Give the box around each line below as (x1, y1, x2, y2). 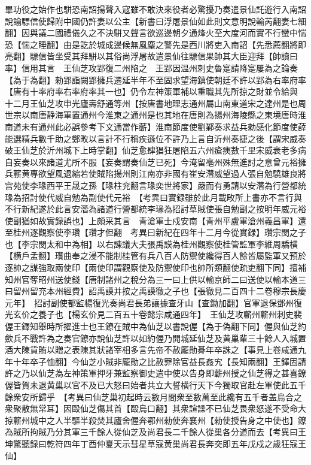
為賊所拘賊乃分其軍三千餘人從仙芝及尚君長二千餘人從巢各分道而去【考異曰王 (5, 425, 306, 438)
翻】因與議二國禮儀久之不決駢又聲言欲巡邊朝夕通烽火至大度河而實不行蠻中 (5, 26, 298, 39)
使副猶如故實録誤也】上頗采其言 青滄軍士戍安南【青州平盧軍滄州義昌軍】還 (5, 214, 306, 227)
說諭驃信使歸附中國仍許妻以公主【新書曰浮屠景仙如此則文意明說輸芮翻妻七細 (5, 14, 306, 27)
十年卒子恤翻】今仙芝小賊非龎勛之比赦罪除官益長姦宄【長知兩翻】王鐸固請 (13, 355, 306, 367)
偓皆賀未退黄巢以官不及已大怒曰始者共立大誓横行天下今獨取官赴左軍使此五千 (5, 379, 306, 391)
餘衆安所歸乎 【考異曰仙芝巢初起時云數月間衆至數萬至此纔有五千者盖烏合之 (5, 390, 302, 403)
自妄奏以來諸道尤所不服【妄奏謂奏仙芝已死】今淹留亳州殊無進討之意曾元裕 (5, 155, 298, 168)
